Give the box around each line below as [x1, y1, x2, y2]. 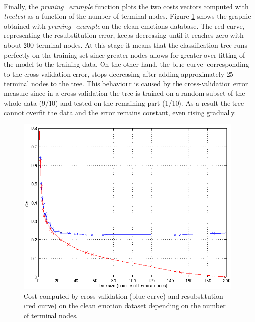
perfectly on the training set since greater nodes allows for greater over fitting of [4, 49, 245, 59]
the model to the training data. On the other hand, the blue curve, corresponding [4, 59, 249, 69]
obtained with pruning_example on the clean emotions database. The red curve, [4, 20, 245, 30]
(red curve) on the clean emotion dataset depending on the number [24, 300, 226, 311]
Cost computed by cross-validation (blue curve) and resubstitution [24, 291, 223, 301]
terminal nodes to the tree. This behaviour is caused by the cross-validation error [4, 78, 248, 88]
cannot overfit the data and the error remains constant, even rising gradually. [4, 107, 236, 117]
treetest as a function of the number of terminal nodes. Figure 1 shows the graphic [4, 11, 251, 21]
